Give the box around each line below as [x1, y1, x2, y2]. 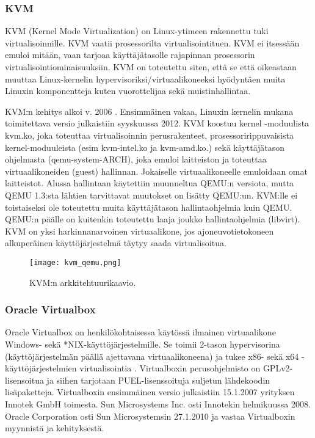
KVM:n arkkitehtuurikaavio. [29, 276, 136, 288]
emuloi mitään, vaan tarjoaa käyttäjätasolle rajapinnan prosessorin [5, 48, 255, 61]
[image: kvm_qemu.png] [29, 258, 121, 267]
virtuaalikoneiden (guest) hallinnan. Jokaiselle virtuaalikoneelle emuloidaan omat [5, 164, 308, 177]
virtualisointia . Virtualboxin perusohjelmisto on [79, 362, 261, 374]
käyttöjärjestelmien [5, 362, 77, 374]
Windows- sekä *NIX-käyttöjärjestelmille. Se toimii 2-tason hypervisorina [5, 337, 280, 350]
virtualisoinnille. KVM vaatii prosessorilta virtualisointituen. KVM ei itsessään [5, 36, 300, 49]
